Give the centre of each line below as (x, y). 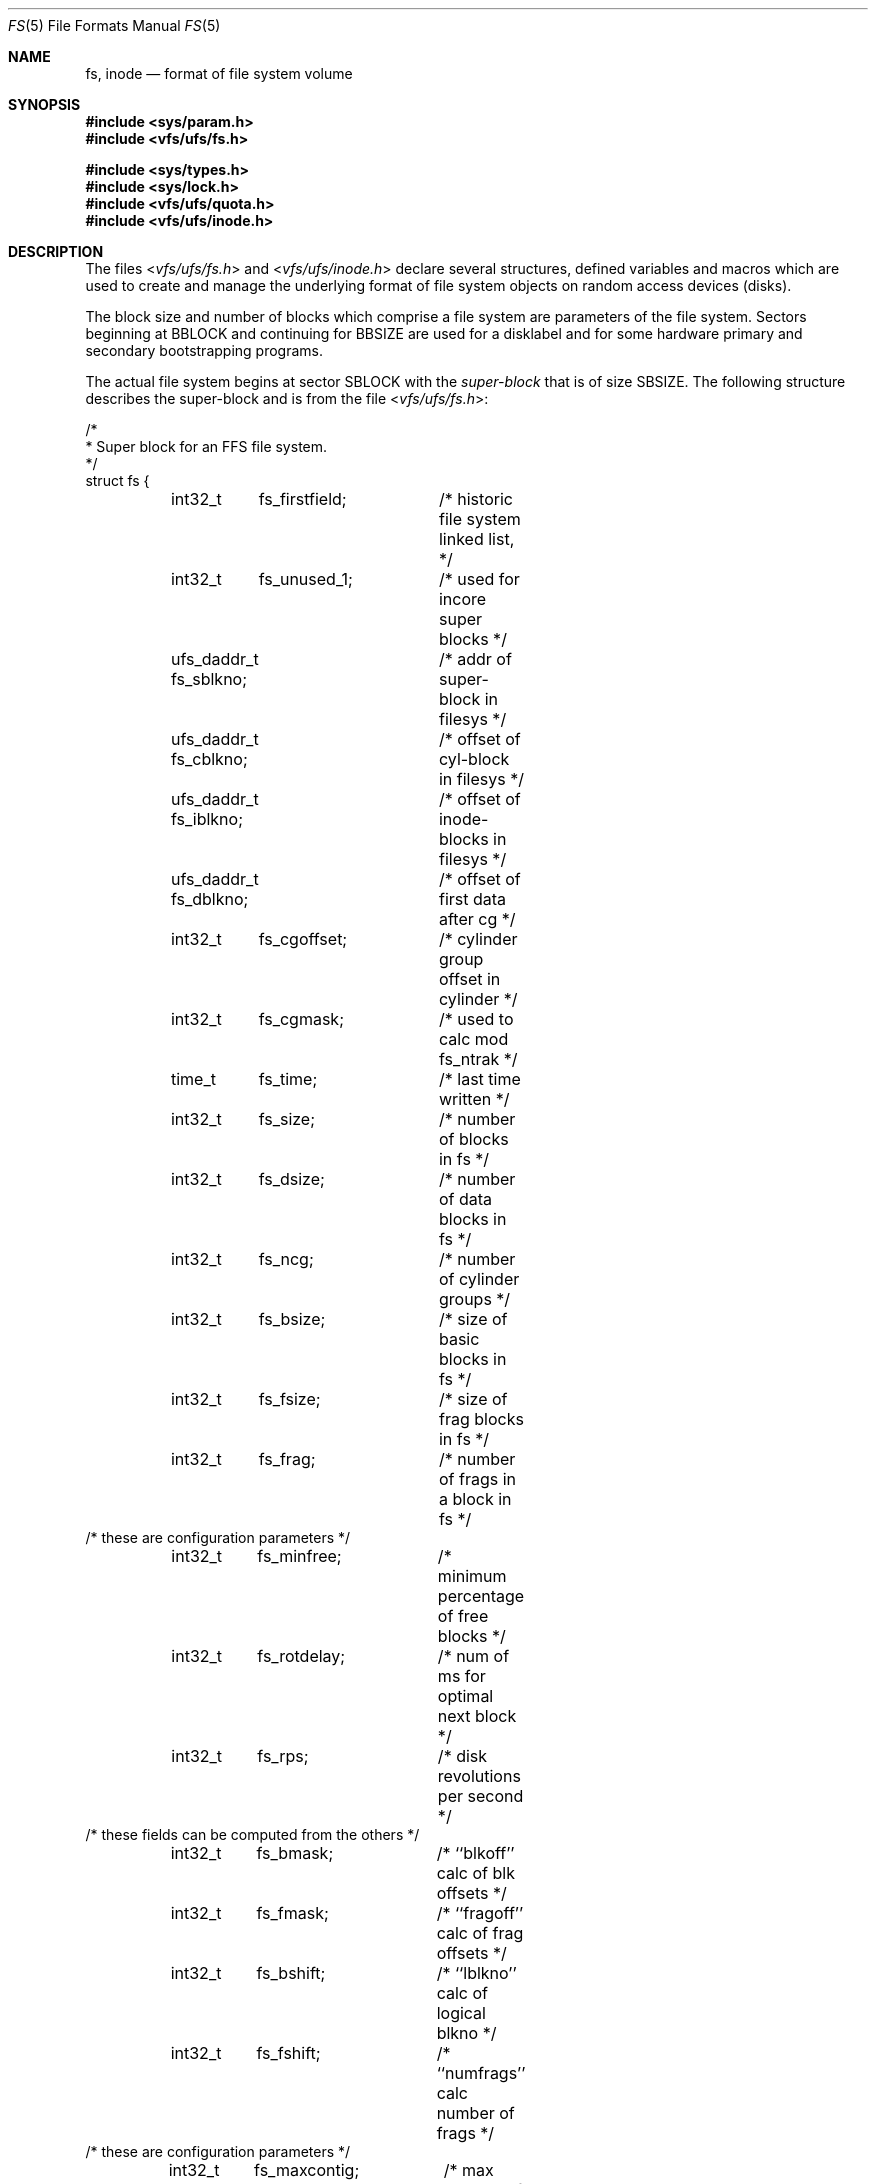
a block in (475, 1499)
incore (462, 599)
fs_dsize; (291, 1179)
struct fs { (117, 480)
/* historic (475, 499)
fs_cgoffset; (303, 939)
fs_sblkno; (209, 679)
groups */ (474, 1299)
